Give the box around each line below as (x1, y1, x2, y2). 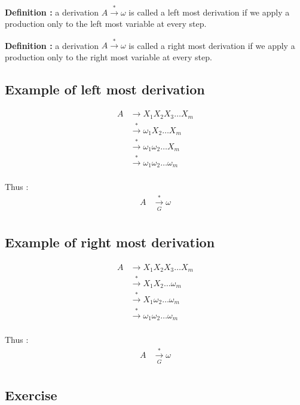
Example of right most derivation (5, 233, 215, 251)
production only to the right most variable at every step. (5, 50, 212, 63)
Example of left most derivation (5, 79, 205, 98)
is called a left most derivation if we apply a (128, 5, 290, 18)
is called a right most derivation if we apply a (128, 39, 295, 51)
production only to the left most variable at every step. (5, 17, 207, 30)
